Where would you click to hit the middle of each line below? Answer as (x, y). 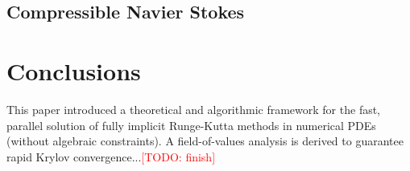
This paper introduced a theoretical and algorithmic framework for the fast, (194, 109)
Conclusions (74, 70)
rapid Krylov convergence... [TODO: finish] (111, 156)
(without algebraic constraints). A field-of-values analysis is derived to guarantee (205, 141)
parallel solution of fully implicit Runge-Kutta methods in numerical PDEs (191, 125)
